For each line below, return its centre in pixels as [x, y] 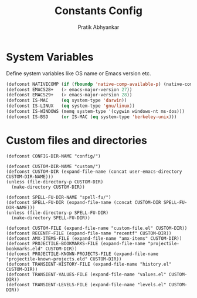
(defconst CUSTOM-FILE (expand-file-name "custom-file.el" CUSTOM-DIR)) [97, 228]
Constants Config [98, 11]
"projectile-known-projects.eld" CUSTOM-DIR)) [64, 259]
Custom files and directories [77, 140]
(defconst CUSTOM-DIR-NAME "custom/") [53, 166]
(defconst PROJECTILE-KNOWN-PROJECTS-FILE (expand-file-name [82, 254]
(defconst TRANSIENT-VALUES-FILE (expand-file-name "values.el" [86, 274]
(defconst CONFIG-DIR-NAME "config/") [53, 156]
